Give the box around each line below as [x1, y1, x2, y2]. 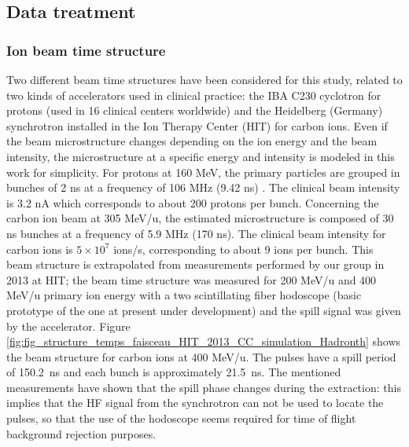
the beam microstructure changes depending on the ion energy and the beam [6, 133, 378, 149]
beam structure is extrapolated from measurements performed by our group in [6, 256, 385, 273]
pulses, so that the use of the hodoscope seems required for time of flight [6, 410, 356, 427]
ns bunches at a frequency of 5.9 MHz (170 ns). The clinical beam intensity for [6, 225, 386, 241]
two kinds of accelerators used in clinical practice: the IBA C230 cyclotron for [6, 86, 381, 103]
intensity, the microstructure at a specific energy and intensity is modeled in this [6, 148, 395, 164]
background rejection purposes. [6, 425, 157, 442]
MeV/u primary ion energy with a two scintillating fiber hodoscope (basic [6, 287, 362, 303]
